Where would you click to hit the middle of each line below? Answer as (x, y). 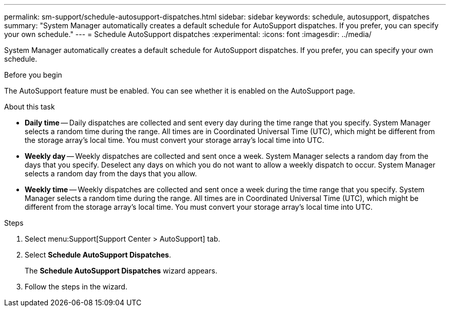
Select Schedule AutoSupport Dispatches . (98, 255)
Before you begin (33, 75)
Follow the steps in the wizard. (76, 287)
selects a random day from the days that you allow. (111, 173)
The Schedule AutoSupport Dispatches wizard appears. (121, 271)
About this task (30, 107)
